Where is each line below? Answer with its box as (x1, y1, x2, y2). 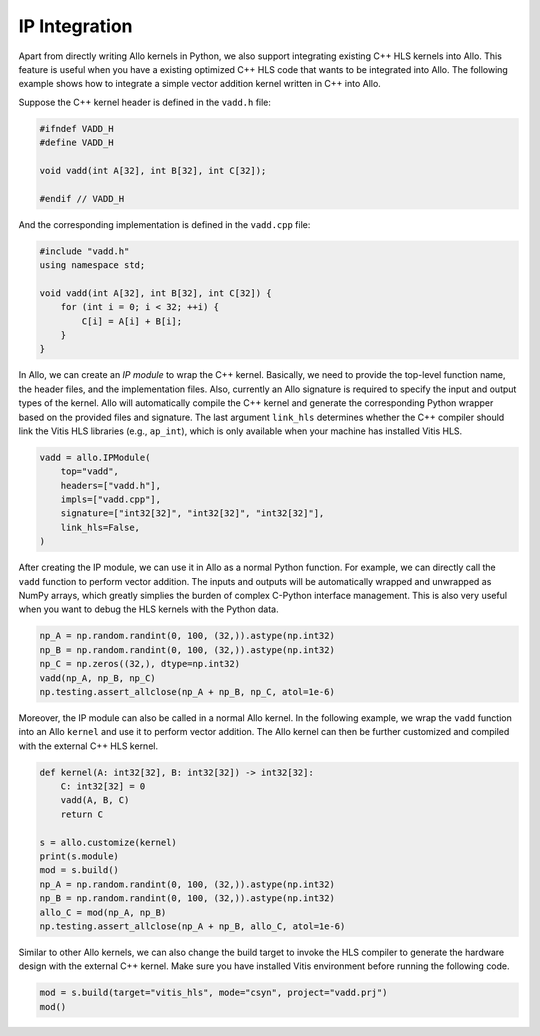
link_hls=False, (60, 521, 140, 533)
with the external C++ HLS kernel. (18, 740, 159, 752)
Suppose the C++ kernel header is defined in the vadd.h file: (18, 96, 272, 108)
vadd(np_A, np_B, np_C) (39, 672, 157, 684)
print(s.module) (39, 851, 120, 862)
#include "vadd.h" (39, 245, 130, 257)
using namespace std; (39, 260, 146, 271)
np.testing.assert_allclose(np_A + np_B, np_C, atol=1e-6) (39, 686, 335, 697)
